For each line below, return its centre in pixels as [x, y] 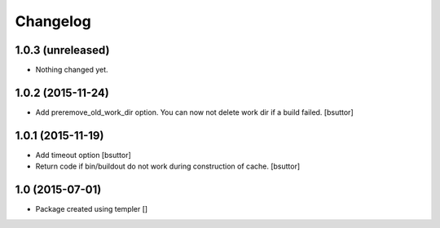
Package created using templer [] [92, 209]
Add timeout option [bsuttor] [84, 155]
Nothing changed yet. [72, 70]
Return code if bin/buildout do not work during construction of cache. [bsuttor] [168, 166]
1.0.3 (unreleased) [62, 50]
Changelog [53, 21]
